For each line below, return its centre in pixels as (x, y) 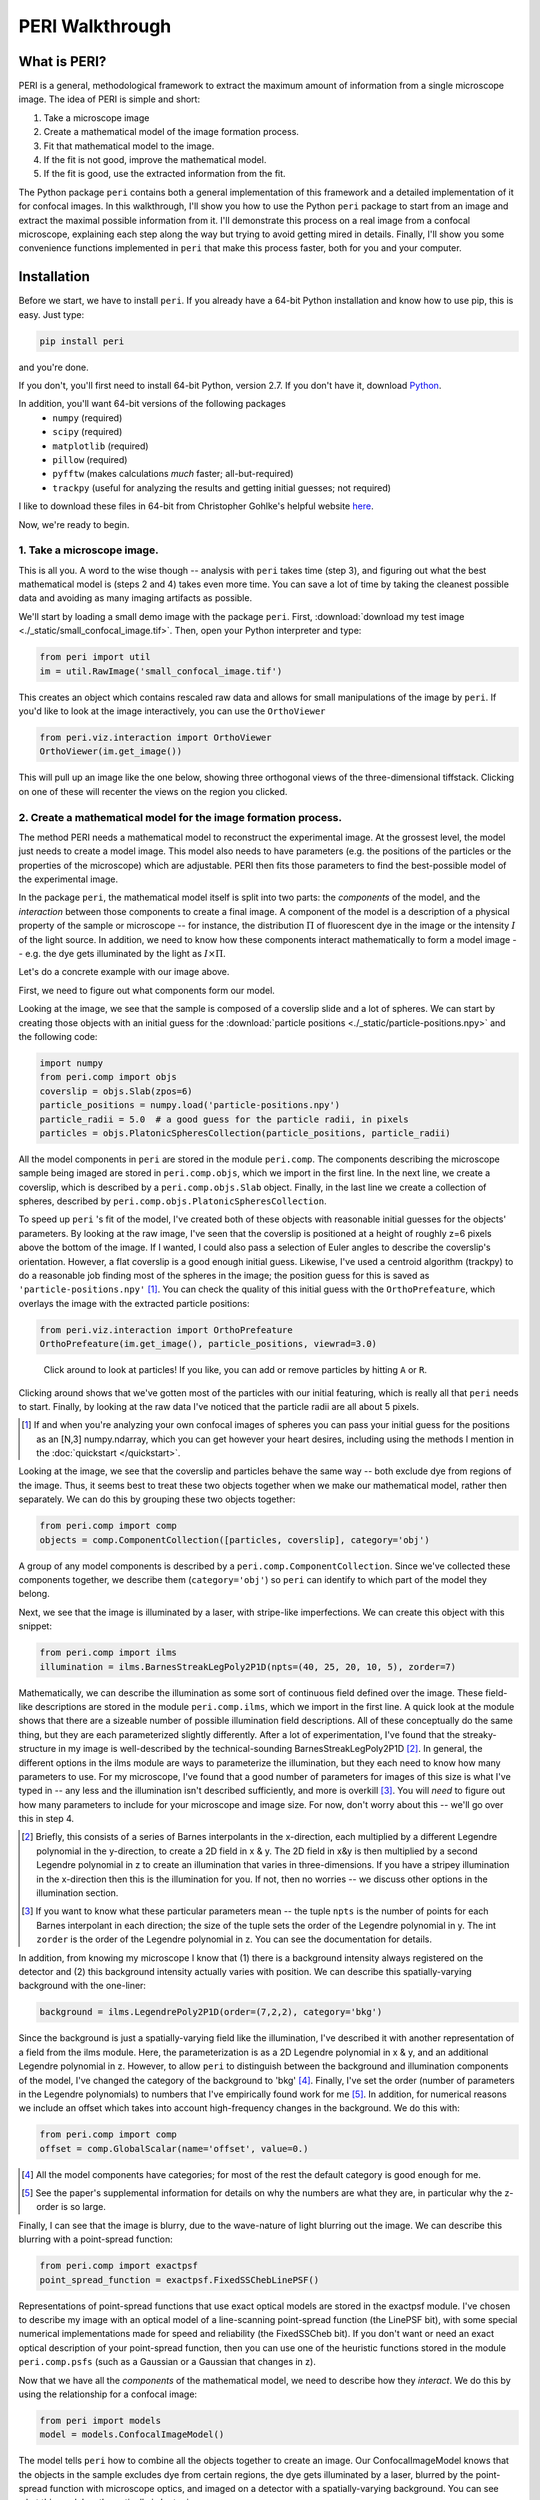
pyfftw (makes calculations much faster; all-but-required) (173, 474)
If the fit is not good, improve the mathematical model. (155, 160)
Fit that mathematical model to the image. (129, 146)
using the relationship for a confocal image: (108, 2394)
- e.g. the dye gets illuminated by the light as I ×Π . (122, 953)
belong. (34, 1594)
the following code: (58, 1036)
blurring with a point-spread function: (96, 2239)
